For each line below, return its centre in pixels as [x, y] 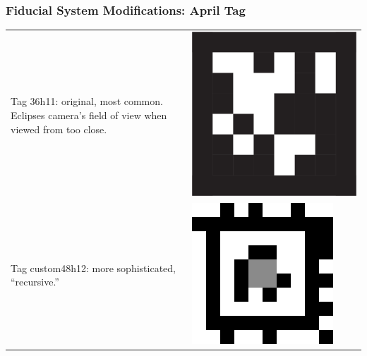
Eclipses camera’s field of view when [89, 115]
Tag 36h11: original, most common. [87, 101]
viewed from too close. [59, 129]
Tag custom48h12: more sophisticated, [93, 268]
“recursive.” [35, 282]
